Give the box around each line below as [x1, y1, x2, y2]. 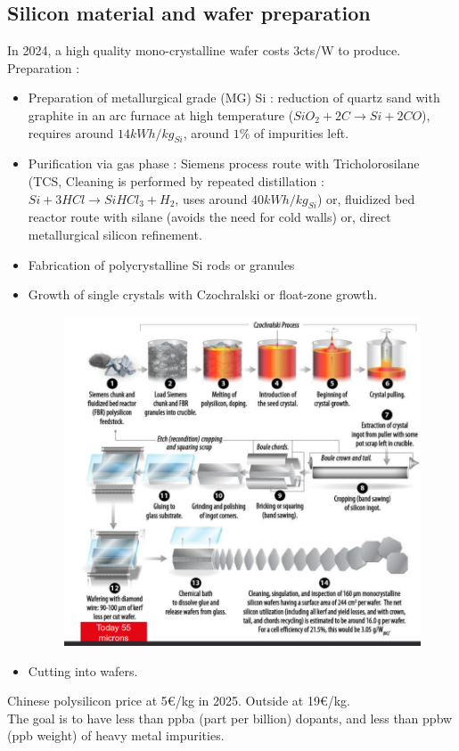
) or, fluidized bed [316, 189, 415, 208]
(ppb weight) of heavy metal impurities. [7, 726, 225, 745]
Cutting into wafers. [28, 661, 138, 680]
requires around [28, 123, 114, 142]
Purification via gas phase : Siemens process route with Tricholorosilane [28, 154, 420, 173]
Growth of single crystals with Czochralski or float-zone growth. [28, 285, 378, 304]
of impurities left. [254, 123, 349, 142]
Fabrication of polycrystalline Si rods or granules [28, 255, 295, 273]
